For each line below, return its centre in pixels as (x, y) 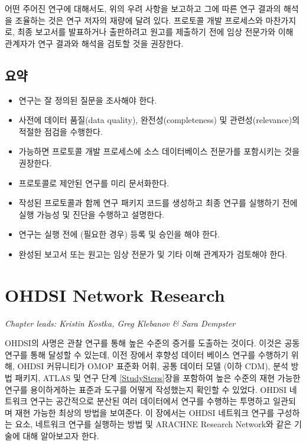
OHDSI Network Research (115, 294)
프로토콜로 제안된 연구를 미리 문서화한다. (94, 183)
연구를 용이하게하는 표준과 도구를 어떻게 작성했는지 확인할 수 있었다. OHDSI (146, 389)
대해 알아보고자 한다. (61, 435)
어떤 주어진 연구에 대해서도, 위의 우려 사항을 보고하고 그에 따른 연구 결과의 (143, 8)
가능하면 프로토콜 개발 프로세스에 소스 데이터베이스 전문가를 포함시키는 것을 (159, 151)
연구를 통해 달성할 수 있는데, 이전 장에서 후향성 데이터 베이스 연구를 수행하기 (147, 354)
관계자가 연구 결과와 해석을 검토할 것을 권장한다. (94, 43)
